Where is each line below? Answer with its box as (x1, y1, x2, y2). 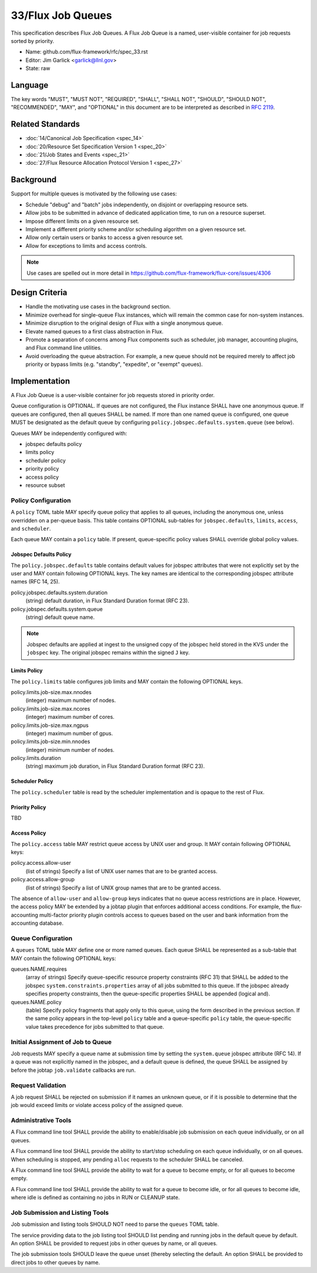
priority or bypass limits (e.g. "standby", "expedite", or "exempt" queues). (25, 361, 203, 368)
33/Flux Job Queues (11, 9, 112, 22)
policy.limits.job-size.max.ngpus (11, 721, 89, 729)
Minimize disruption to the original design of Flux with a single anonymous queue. (25, 319, 223, 326)
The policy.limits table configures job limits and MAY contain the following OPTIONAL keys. (11, 678, 243, 685)
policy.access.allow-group (11, 876, 75, 883)
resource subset (25, 481, 65, 488)
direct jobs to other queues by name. (11, 1259, 100, 1266)
